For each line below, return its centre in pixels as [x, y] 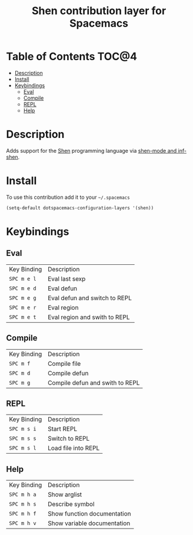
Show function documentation [89, 514]
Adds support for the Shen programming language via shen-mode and [91, 150]
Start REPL [63, 429]
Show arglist [65, 495]
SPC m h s [23, 504]
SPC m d [20, 373]
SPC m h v [23, 523]
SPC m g [20, 383]
